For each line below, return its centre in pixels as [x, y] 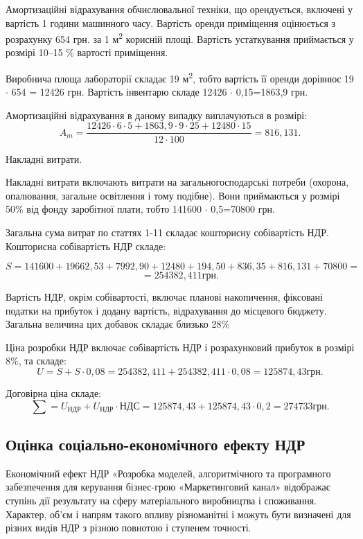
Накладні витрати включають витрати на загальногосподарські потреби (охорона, [177, 182]
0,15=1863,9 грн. [272, 92]
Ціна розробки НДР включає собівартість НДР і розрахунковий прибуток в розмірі [180, 347]
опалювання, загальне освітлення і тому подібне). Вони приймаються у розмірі [173, 195]
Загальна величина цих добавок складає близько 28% [118, 324]
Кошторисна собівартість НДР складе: [86, 246]
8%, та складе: [36, 361]
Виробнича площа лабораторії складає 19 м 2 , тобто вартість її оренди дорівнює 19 [180, 77]
